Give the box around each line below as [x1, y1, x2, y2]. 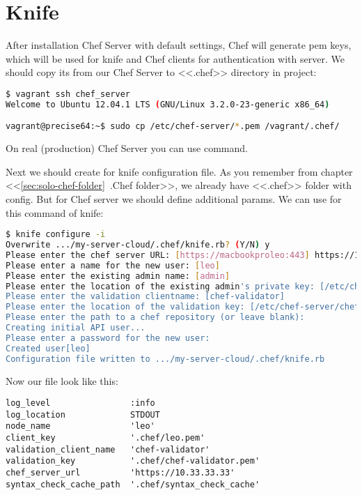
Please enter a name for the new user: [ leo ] [6, 260, 220, 271]
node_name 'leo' [6, 421, 155, 432]
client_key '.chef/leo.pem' [6, 433, 205, 443]
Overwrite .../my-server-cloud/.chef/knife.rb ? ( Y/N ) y [6, 240, 270, 250]
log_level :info [6, 398, 155, 409]
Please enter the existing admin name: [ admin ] [6, 271, 230, 281]
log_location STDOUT [6, 409, 160, 420]
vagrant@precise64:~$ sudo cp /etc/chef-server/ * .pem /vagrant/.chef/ [6, 121, 340, 132]
